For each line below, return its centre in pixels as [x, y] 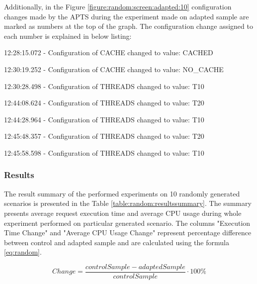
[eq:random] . [23, 252]
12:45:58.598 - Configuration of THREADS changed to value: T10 [104, 152]
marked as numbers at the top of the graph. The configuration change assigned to [128, 26]
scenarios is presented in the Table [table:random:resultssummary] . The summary [128, 203]
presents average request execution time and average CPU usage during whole [123, 213]
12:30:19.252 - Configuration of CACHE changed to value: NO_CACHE [114, 69]
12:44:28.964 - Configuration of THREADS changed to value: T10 [104, 119]
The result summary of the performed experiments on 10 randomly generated [122, 193]
